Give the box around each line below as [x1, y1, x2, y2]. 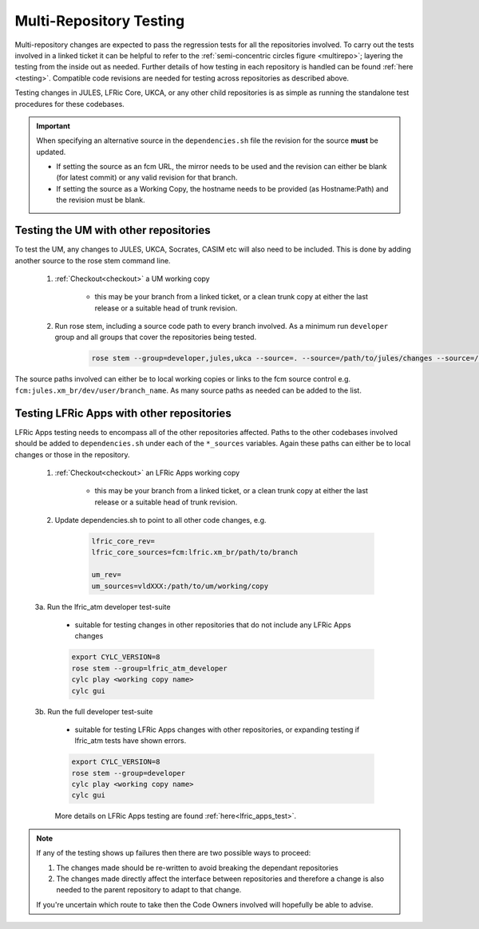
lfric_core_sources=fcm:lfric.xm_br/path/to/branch [91, 548, 299, 557]
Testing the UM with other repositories [14, 223, 211, 237]
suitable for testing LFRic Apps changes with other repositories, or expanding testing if [74, 725, 360, 734]
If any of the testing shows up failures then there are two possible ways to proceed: [36, 848, 311, 858]
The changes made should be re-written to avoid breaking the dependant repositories [56, 863, 338, 872]
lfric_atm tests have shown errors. [74, 736, 187, 745]
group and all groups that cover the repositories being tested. [54, 332, 257, 342]
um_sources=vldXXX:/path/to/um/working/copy [91, 581, 269, 591]
